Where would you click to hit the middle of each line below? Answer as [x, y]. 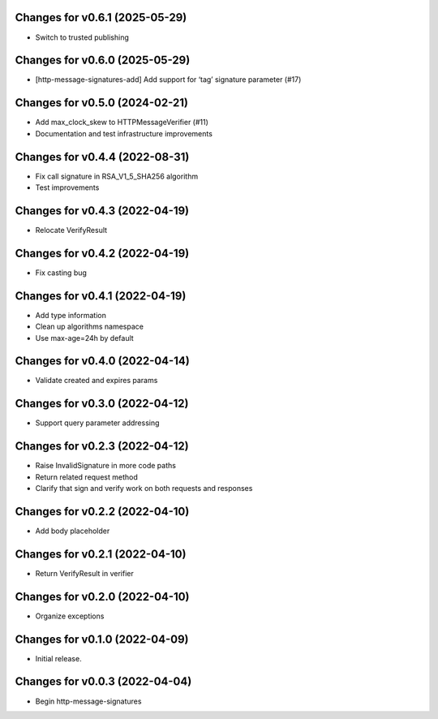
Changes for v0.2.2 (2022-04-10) [102, 511]
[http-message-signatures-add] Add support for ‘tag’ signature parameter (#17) [168, 80]
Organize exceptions [70, 616]
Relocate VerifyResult [71, 230]
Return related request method [86, 477]
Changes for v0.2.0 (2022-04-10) [102, 596]
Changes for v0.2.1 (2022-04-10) [101, 554]
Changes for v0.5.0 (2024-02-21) [102, 103]
